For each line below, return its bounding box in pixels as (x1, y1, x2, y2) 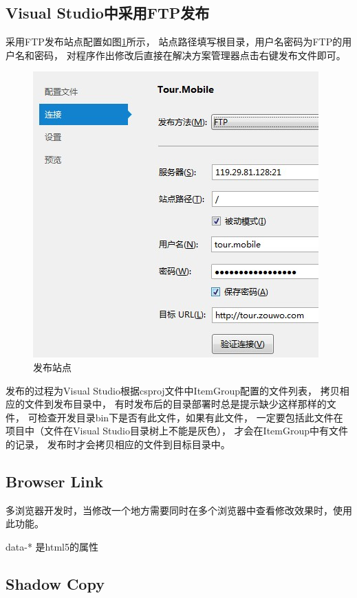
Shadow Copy (6, 573, 105, 594)
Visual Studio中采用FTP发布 (6, 2, 210, 23)
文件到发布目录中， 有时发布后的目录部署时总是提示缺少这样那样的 (24, 397, 327, 411)
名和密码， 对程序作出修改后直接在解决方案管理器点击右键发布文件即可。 (14, 47, 346, 62)
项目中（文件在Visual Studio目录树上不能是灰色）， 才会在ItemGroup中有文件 (6, 423, 349, 438)
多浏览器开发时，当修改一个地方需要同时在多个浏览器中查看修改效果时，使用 (6, 502, 352, 517)
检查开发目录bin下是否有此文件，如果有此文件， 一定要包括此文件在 (37, 410, 343, 424)
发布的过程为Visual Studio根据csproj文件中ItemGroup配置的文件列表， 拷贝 (6, 383, 340, 397)
